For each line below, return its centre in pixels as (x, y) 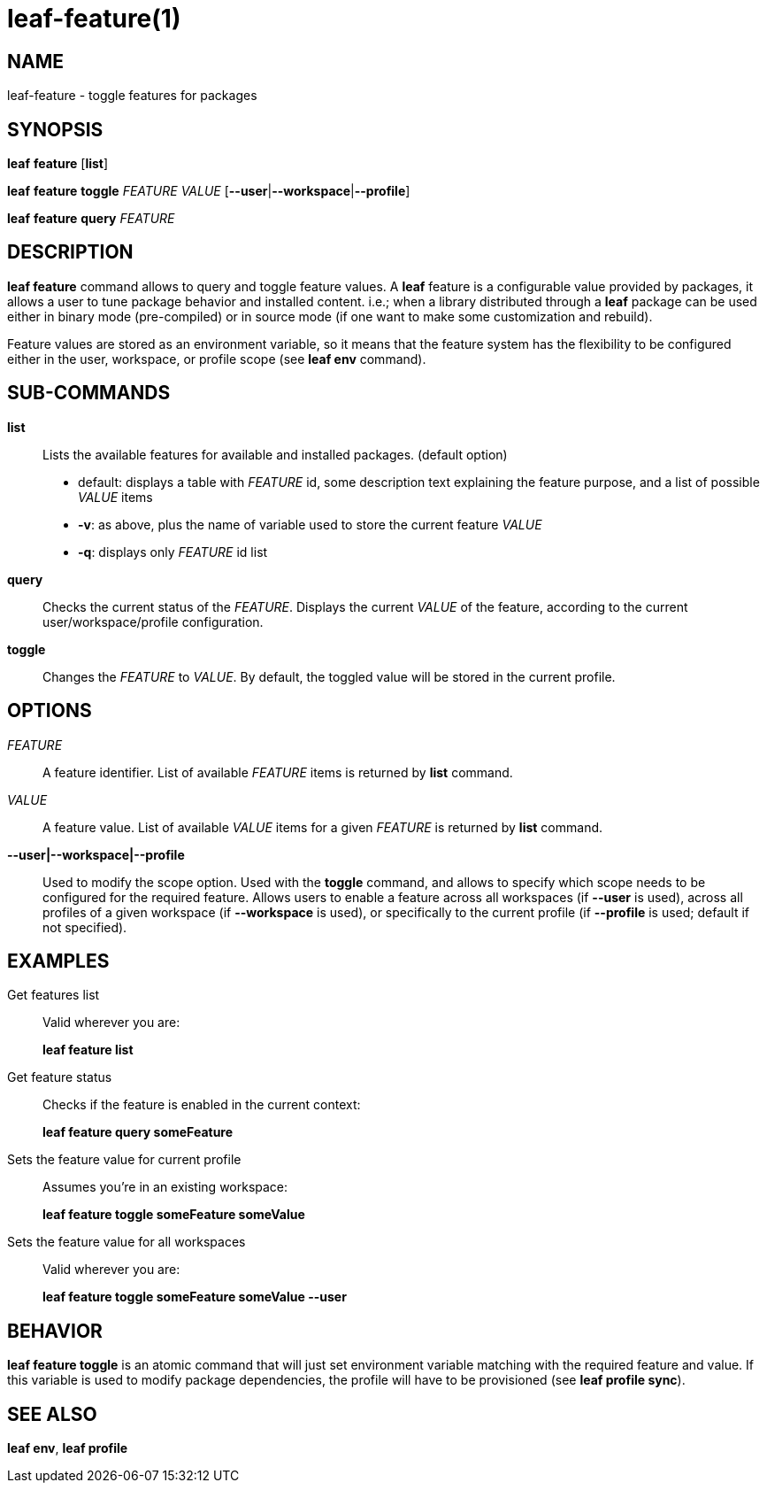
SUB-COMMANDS (89, 393)
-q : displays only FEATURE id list (173, 552)
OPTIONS (50, 711)
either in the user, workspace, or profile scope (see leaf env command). (217, 359)
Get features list (54, 995)
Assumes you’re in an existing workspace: (165, 1187)
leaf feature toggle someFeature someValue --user (195, 1297)
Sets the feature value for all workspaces (127, 1242)
